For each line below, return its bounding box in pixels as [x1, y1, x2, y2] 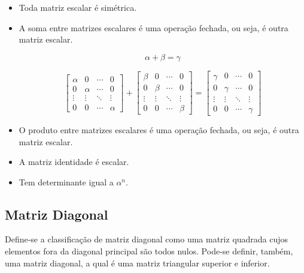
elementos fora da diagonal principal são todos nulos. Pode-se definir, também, [5, 245, 293, 257]
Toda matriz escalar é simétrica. [19, 1, 137, 13]
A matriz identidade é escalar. [19, 155, 129, 168]
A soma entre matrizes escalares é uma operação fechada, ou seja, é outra [19, 21, 288, 34]
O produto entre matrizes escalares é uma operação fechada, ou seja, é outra [19, 123, 299, 136]
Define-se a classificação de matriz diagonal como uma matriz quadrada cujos [5, 233, 288, 245]
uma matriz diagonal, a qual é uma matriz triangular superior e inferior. [5, 256, 270, 269]
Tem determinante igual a [19, 175, 114, 188]
